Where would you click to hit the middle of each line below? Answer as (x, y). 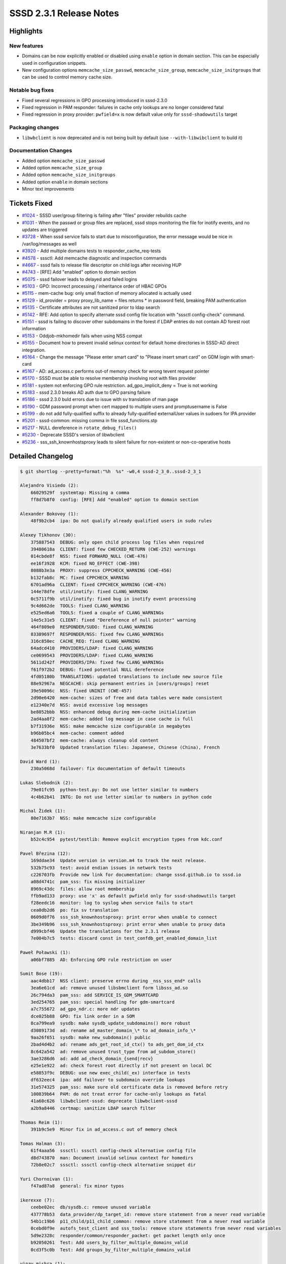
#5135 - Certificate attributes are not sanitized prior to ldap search (91, 307)
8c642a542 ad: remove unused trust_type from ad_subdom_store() (113, 1051)
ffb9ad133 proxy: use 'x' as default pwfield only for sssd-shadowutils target (133, 896)
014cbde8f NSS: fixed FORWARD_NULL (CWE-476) (89, 556)
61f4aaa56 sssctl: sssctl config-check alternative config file (113, 1151)
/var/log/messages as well (49, 244)
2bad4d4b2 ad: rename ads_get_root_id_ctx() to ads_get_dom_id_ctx (117, 1045)
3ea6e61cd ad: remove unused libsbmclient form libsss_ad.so (109, 988)
